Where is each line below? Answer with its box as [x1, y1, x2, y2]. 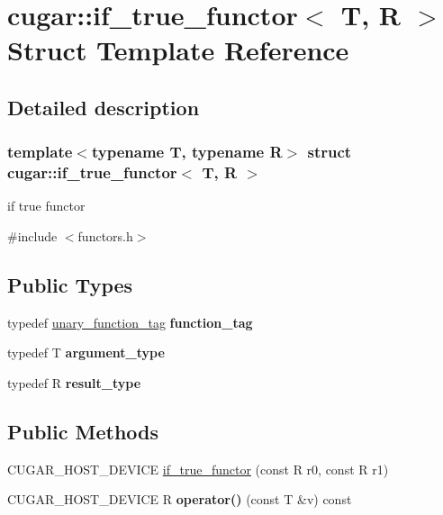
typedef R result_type [7, 374, 141, 393]
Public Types [7, 271, 133, 299]
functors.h [77, 227, 133, 246]
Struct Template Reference [7, 32, 349, 68]
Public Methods [7, 418, 159, 446]
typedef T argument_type [7, 343, 165, 362]
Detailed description [7, 93, 200, 121]
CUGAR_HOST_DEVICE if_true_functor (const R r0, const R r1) [7, 459, 389, 478]
